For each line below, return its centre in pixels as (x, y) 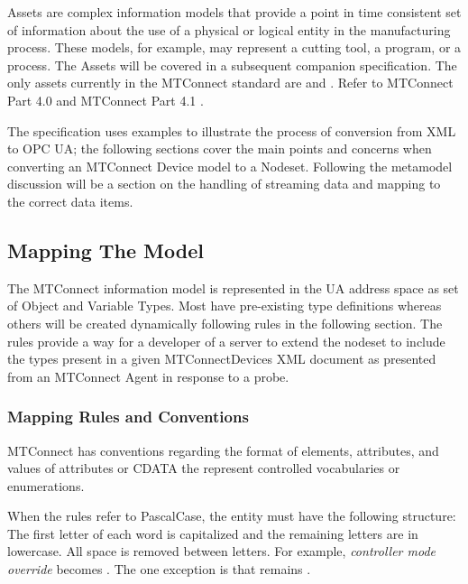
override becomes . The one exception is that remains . (159, 569)
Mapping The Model (106, 250)
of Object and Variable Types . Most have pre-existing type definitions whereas (225, 306)
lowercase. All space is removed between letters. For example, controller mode (221, 551)
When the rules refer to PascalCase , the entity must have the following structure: (232, 516)
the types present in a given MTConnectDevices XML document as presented (222, 359)
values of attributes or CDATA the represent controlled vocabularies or (204, 468)
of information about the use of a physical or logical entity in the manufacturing (229, 29)
